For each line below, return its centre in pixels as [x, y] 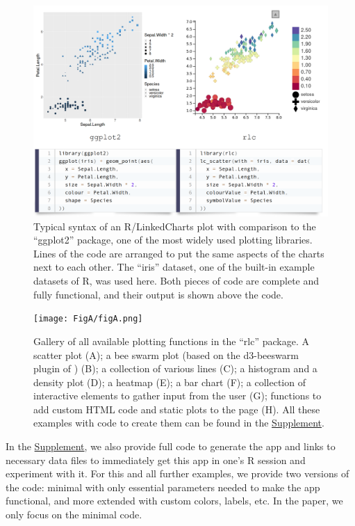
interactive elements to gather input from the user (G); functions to [177, 396]
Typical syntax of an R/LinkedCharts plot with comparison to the [175, 226]
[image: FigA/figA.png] [88, 319]
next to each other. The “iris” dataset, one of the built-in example [174, 267]
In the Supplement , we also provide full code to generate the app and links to [171, 446]
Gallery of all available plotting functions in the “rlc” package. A [171, 341]
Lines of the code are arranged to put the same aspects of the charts [179, 253]
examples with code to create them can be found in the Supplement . [179, 423]
